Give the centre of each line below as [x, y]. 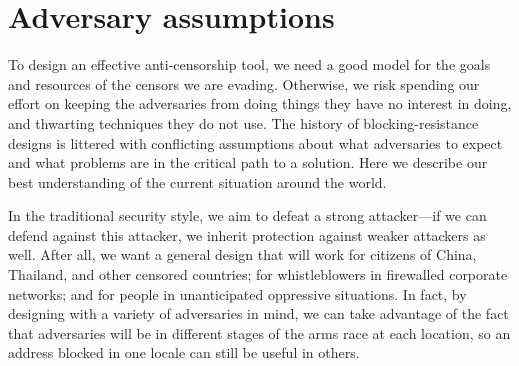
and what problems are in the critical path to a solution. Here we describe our [248, 162]
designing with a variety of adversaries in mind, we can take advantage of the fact [258, 313]
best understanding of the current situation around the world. [197, 181]
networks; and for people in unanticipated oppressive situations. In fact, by [237, 293]
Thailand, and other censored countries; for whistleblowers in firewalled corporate [258, 274]
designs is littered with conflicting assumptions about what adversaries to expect [255, 142]
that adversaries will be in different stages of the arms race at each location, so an [259, 332]
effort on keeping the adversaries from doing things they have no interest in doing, [260, 103]
